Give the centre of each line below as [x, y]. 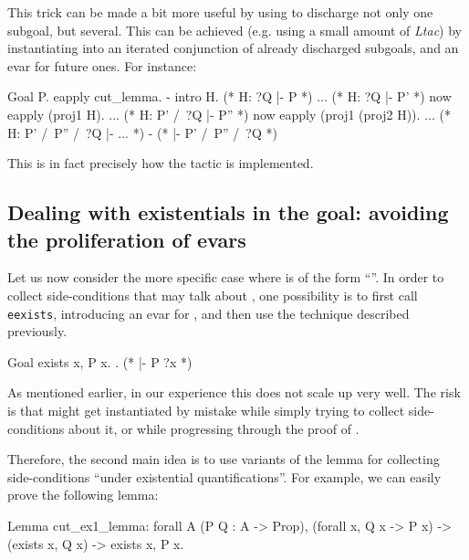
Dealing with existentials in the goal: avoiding [228, 212]
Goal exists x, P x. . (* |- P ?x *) [100, 361]
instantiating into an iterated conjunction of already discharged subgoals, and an [233, 48]
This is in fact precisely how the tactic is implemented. [161, 163]
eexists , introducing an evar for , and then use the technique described [208, 313]
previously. [37, 331]
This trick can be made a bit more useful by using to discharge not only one [220, 12]
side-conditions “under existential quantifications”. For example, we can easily [224, 476]
